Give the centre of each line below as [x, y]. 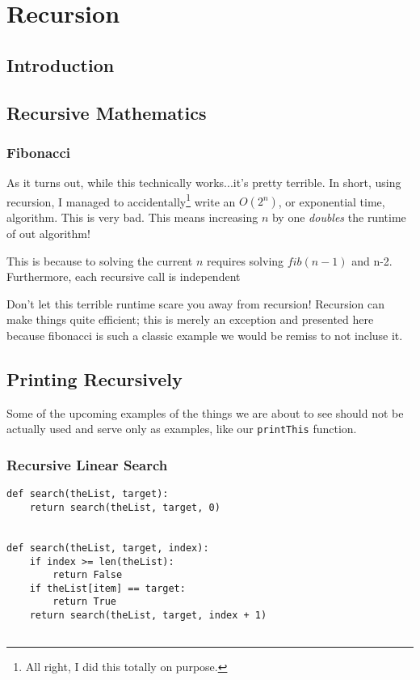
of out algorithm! [48, 233]
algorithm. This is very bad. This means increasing [132, 217]
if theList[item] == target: [107, 588]
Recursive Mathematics [107, 112]
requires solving [245, 260]
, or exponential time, [332, 201]
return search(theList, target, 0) [125, 507]
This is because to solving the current [100, 260]
